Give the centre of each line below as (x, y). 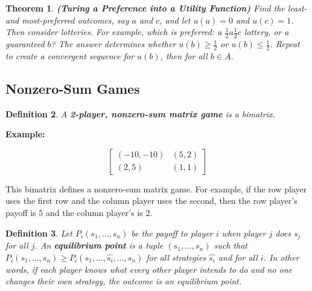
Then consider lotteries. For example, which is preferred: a (114, 32)
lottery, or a (266, 32)
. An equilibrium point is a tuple (99, 245)
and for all (238, 257)
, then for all (184, 55)
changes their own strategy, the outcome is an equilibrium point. (124, 281)
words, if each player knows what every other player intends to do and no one (149, 269)
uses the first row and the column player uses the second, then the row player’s (151, 201)
